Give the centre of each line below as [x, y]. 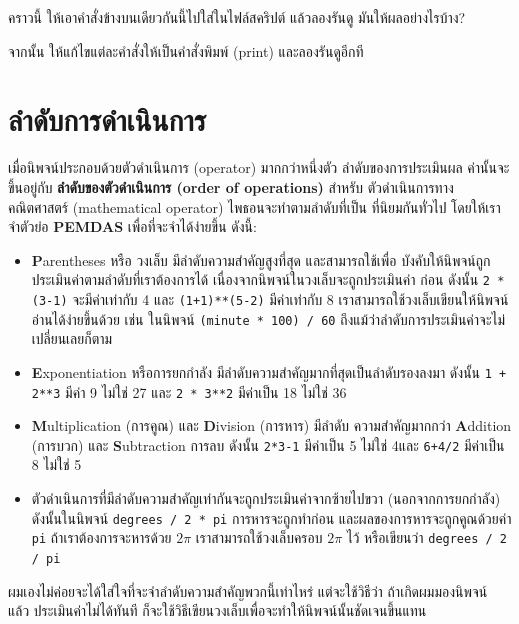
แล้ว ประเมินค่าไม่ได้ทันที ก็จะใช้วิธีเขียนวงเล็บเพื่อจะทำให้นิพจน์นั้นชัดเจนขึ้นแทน [217, 610]
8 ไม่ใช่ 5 [56, 464]
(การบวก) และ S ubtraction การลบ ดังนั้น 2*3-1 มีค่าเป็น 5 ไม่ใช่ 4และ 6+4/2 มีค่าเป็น [268, 444]
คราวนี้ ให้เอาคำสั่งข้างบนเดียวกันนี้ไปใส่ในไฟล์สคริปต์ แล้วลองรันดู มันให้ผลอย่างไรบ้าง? [237, 17]
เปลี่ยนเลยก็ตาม [72, 338]
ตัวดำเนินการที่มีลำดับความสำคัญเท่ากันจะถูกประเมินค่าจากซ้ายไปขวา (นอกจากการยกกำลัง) [266, 498]
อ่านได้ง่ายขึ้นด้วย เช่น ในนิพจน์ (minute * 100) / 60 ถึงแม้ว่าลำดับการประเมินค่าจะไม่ [268, 318]
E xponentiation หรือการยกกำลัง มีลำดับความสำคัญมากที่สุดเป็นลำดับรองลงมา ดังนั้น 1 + [269, 371]
